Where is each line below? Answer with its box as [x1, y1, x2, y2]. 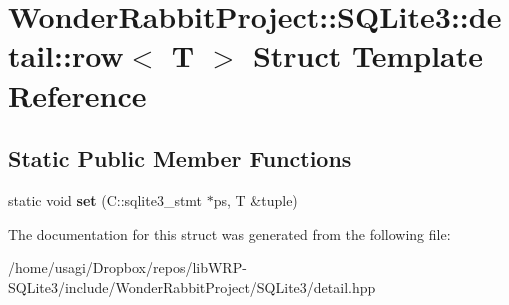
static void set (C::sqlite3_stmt [8, 189, 203, 210]
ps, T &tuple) [213, 189, 298, 210]
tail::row [8, 35, 124, 76]
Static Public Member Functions [8, 143, 352, 174]
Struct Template [252, 35, 484, 76]
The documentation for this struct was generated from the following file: [8, 223, 451, 244]
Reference [8, 74, 147, 115]
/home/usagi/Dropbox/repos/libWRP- [8, 257, 247, 278]
